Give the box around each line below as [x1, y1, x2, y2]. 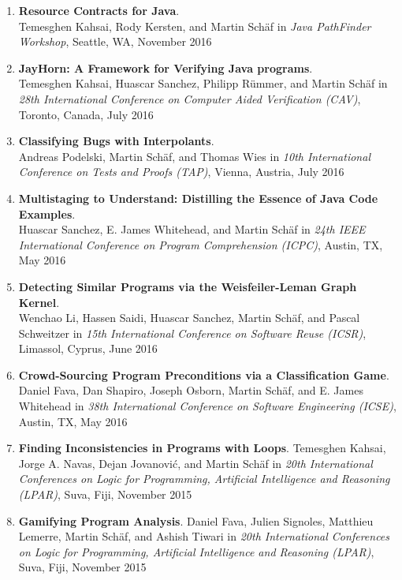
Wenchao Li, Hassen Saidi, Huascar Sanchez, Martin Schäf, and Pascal [18, 309, 360, 326]
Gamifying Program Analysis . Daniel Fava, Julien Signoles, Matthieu [18, 512, 374, 529]
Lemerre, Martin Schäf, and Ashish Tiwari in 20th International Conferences [18, 528, 390, 544]
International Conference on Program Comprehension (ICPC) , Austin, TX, [18, 236, 383, 253]
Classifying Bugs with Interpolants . [18, 133, 214, 149]
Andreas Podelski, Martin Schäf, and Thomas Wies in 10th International [18, 148, 370, 164]
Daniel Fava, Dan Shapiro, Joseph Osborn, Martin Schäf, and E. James [18, 382, 363, 399]
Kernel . [18, 294, 60, 310]
